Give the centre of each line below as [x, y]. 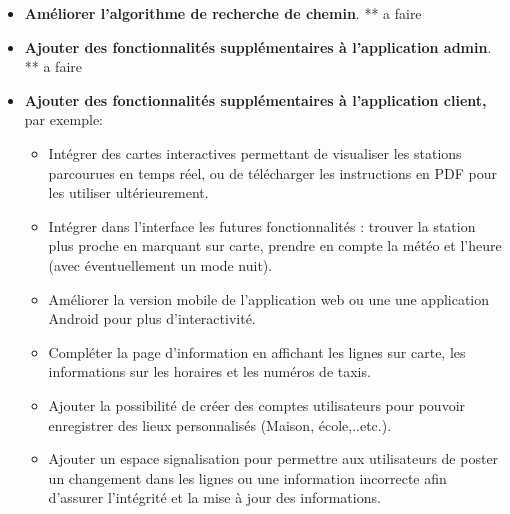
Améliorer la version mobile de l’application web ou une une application [269, 298]
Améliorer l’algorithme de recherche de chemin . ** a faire [223, 13]
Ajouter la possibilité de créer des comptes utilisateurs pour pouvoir [257, 404]
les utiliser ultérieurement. [128, 192]
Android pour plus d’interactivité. [152, 318]
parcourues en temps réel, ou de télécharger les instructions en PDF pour [273, 172]
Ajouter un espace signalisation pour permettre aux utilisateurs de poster [273, 458]
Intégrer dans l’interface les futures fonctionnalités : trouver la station [262, 225]
